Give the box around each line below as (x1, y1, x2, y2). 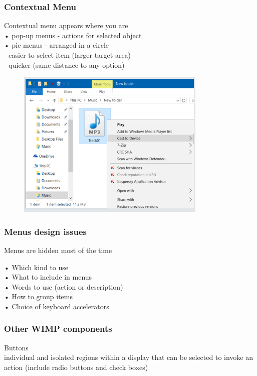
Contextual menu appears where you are (4, 20, 128, 31)
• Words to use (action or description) (4, 281, 123, 292)
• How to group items (4, 291, 73, 302)
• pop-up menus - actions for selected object (4, 30, 142, 40)
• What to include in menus (4, 272, 92, 282)
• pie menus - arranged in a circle (4, 40, 109, 50)
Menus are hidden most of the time (4, 245, 112, 255)
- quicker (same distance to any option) (4, 59, 125, 70)
